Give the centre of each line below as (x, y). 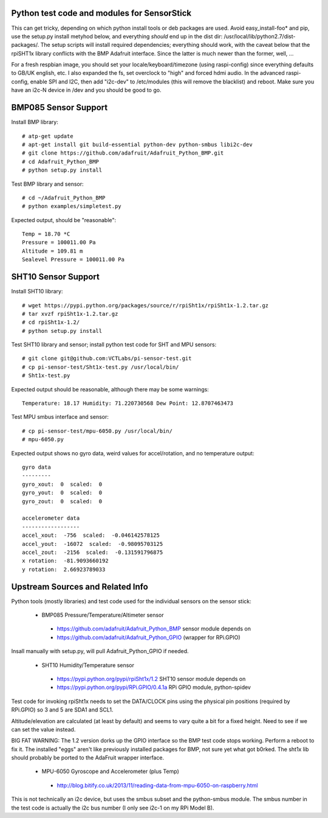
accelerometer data (51, 518)
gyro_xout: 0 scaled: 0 (62, 484)
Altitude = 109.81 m (53, 251)
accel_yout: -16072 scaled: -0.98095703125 (93, 544)
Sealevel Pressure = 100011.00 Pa (73, 260)
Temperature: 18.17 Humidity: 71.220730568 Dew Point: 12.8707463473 (128, 404)
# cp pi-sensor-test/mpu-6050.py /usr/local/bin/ (97, 431)
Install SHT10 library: (37, 292)
